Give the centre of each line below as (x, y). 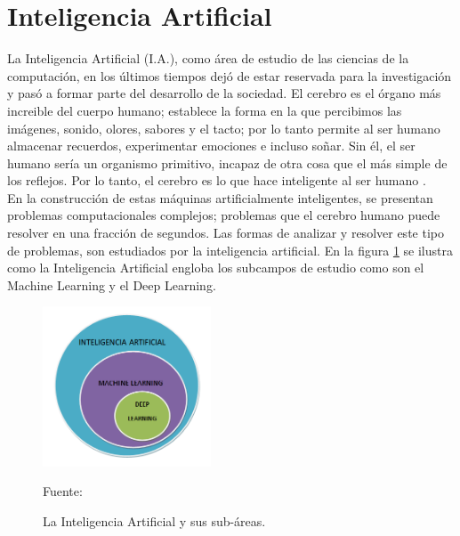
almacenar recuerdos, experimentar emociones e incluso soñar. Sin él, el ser (211, 146)
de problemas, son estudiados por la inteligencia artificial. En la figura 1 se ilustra (230, 250)
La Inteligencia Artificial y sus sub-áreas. (154, 521)
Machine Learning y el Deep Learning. (112, 284)
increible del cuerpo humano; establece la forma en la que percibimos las (205, 110)
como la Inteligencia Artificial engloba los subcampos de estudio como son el (216, 268)
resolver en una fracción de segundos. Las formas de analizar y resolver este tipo (226, 233)
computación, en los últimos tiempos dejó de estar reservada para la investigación (230, 75)
